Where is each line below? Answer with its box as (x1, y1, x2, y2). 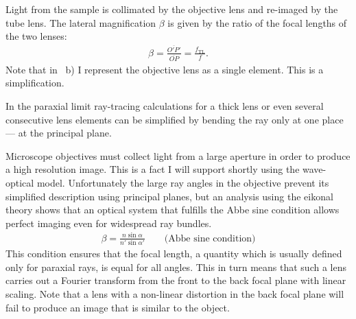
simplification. (5, 75, 64, 90)
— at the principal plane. (5, 126, 112, 140)
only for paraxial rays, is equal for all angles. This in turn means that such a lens (5, 259, 346, 274)
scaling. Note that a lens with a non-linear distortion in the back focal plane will (5, 286, 344, 300)
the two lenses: (5, 29, 67, 43)
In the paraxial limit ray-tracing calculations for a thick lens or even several (5, 98, 324, 113)
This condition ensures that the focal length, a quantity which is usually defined (5, 246, 342, 261)
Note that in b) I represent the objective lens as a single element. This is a (5, 62, 324, 76)
